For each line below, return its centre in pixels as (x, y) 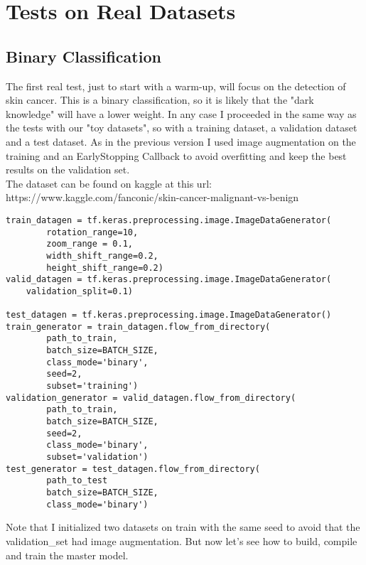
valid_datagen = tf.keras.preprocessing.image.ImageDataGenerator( (169, 280)
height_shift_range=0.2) (105, 268)
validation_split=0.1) (79, 291)
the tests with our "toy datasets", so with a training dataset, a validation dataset (182, 128)
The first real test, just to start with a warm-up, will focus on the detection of (176, 86)
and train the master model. (67, 555)
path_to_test (77, 481)
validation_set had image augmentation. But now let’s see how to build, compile (182, 540)
